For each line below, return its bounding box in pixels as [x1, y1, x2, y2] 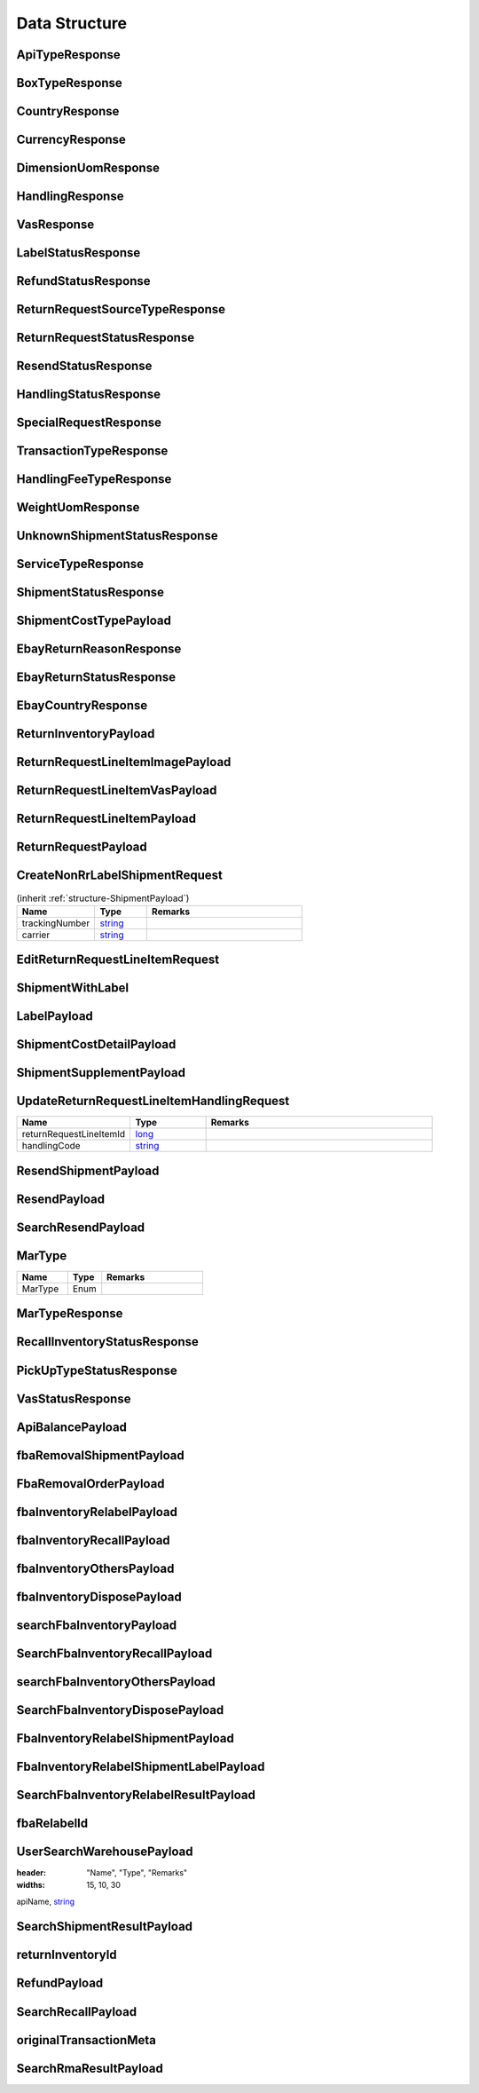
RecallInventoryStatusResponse [16, 1334, 200, 1349]
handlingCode [21, 1140, 81, 1152]
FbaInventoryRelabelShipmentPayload [16, 1731, 234, 1746]
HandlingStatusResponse [16, 387, 161, 402]
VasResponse [16, 217, 95, 233]
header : [16, 1867, 46, 1877]
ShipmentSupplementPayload [16, 1065, 186, 1080]
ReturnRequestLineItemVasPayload [16, 783, 217, 798]
